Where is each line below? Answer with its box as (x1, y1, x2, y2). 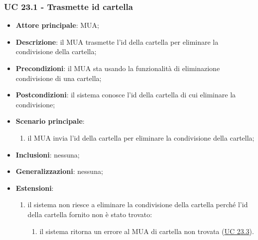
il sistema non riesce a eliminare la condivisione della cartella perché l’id (27, 199, 248, 210)
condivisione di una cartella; (15, 73, 102, 83)
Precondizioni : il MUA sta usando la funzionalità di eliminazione (15, 63, 220, 73)
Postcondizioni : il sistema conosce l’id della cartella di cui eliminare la (15, 89, 236, 100)
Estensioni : (15, 182, 54, 193)
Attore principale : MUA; (15, 20, 99, 30)
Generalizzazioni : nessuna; (15, 166, 103, 176)
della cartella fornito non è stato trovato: (27, 209, 152, 219)
